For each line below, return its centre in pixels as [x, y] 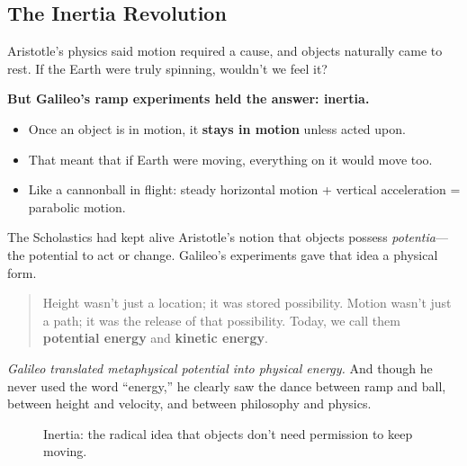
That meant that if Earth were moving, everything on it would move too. [230, 159]
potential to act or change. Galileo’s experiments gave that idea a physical [233, 254]
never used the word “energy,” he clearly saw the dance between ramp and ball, [227, 385]
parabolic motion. [77, 206]
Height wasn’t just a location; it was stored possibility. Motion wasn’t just [247, 303]
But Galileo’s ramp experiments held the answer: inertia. [189, 99]
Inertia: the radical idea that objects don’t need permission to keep [228, 433]
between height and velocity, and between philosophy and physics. [189, 403]
